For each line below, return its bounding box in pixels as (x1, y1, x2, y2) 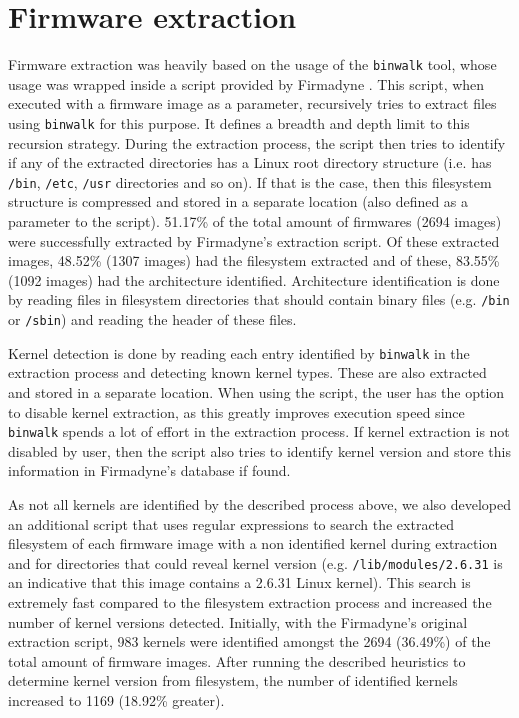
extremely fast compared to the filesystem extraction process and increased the (8, 592, 492, 613)
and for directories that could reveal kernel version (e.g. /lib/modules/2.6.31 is (8, 552, 503, 573)
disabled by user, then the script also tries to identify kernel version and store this (8, 440, 511, 461)
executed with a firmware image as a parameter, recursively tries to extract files (8, 93, 497, 114)
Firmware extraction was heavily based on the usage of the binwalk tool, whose (8, 54, 497, 75)
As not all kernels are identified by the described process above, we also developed (8, 494, 512, 515)
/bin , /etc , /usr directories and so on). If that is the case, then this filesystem (8, 171, 492, 192)
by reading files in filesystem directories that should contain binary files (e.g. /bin (8, 289, 510, 310)
